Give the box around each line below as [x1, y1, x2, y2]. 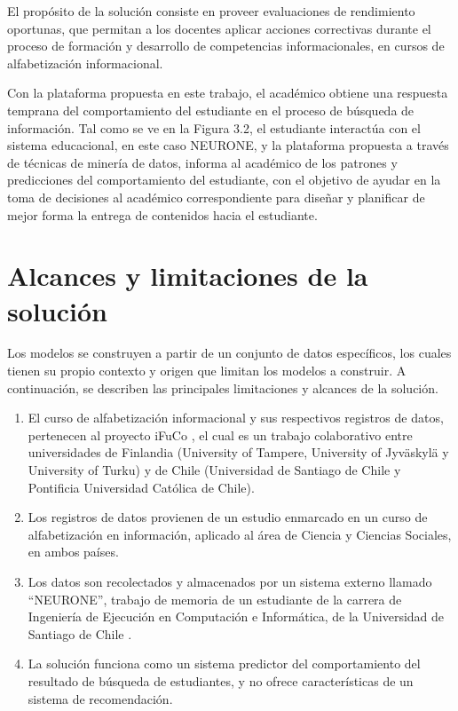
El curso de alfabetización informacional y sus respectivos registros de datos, [28, 408, 444, 427]
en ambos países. [28, 542, 119, 561]
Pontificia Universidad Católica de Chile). [28, 478, 255, 496]
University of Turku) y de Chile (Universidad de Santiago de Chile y [28, 461, 401, 478]
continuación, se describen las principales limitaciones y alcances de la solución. [7, 378, 438, 397]
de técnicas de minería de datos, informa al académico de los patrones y [7, 153, 398, 171]
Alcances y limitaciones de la [7, 257, 368, 294]
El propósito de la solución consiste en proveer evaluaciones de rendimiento [7, 2, 415, 20]
